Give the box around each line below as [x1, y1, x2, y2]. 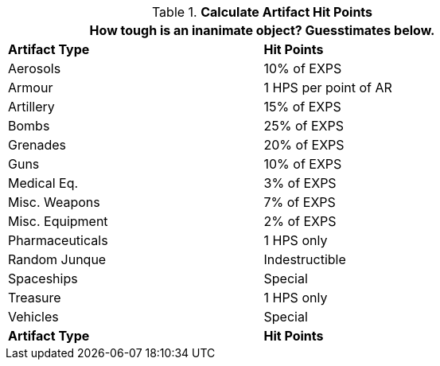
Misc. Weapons [8, 194, 100, 210]
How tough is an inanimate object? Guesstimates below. [89, 22, 435, 38]
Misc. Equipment [8, 213, 108, 229]
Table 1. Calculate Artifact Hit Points [151, 4, 373, 20]
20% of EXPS [263, 137, 345, 153]
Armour [8, 80, 53, 95]
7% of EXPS [263, 194, 336, 210]
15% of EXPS [263, 99, 341, 115]
